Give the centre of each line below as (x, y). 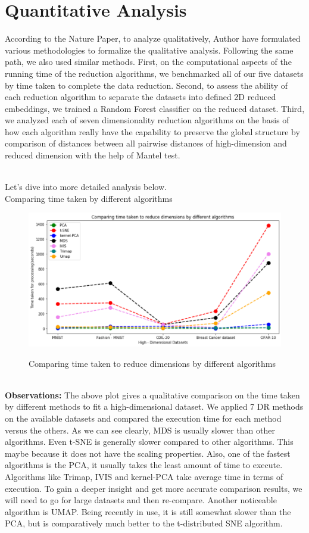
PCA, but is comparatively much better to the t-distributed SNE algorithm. (144, 523)
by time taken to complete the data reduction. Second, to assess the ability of (146, 85)
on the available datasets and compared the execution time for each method (143, 418)
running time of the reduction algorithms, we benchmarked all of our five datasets (154, 73)
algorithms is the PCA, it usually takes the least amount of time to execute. (144, 465)
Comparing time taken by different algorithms (89, 198)
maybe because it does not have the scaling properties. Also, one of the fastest (148, 453)
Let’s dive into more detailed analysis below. (86, 187)
